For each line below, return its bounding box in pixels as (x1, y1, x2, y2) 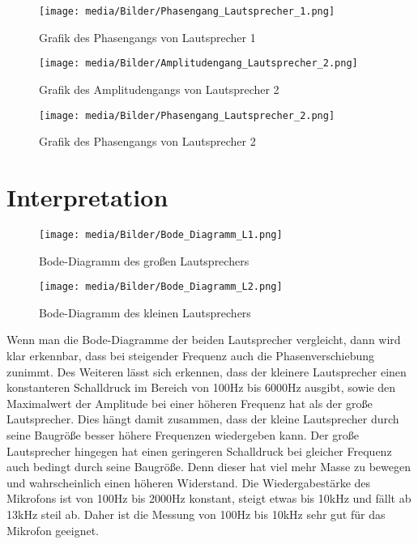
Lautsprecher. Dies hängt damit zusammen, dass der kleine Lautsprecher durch (6, 410, 399, 427)
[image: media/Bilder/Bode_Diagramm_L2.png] (39, 281, 283, 293)
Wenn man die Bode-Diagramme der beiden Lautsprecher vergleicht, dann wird (6, 331, 401, 348)
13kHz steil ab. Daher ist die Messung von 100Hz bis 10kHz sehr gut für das (6, 505, 386, 522)
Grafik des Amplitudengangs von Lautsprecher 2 (39, 80, 279, 97)
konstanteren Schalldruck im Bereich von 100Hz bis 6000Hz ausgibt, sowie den (6, 379, 396, 396)
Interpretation (6, 180, 168, 213)
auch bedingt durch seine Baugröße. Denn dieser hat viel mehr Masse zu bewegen (6, 458, 411, 475)
